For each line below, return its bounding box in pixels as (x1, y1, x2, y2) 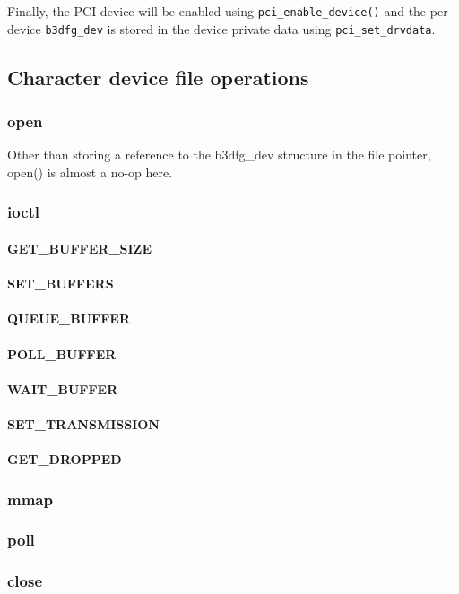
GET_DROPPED (7, 450, 122, 469)
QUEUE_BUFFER (7, 309, 130, 328)
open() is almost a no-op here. (7, 162, 173, 181)
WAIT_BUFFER (7, 379, 118, 398)
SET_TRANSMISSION (7, 414, 160, 433)
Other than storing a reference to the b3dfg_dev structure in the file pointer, (7, 145, 431, 164)
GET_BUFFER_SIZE (7, 238, 152, 257)
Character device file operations (7, 63, 309, 90)
